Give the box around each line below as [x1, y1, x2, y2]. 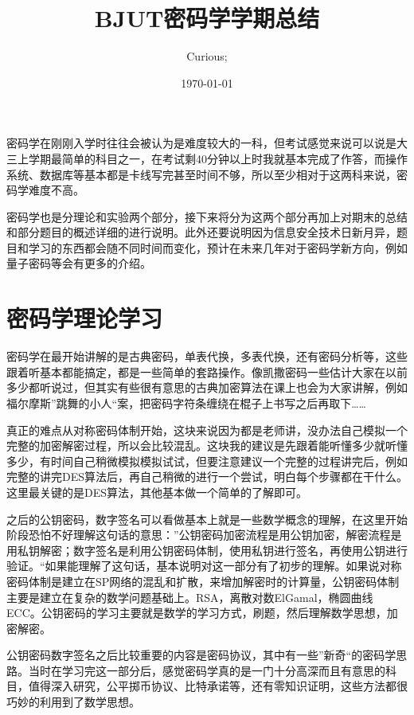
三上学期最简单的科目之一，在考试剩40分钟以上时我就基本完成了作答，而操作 [6, 150, 408, 166]
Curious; [186, 48, 228, 64]
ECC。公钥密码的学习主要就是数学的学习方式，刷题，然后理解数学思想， [6, 604, 387, 621]
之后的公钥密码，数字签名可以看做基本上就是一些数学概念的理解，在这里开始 [6, 510, 408, 527]
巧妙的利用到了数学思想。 [6, 694, 140, 710]
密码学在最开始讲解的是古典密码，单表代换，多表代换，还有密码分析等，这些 [6, 348, 408, 365]
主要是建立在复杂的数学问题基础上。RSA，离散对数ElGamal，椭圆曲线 [6, 588, 373, 605]
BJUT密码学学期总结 [94, 2, 320, 34]
